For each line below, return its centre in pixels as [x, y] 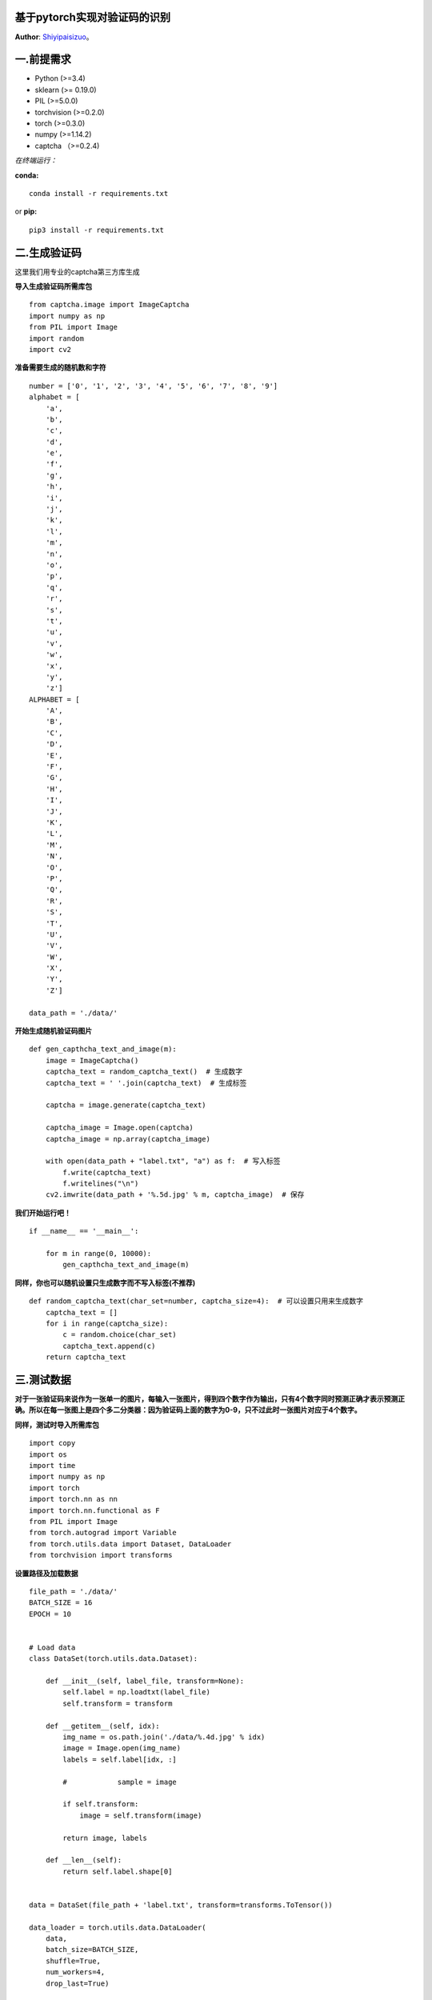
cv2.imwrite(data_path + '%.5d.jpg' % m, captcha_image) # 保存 [175, 1195]
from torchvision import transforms [101, 1555]
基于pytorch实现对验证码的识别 [93, 17]
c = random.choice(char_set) [120, 1335]
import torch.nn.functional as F [94, 1510]
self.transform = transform [118, 1703]
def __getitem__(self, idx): [102, 1726]
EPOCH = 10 [50, 1614]
